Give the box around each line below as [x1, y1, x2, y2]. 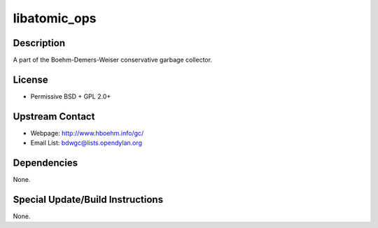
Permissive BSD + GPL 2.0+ [30, 92, 111, 101]
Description [13, 37, 66, 49]
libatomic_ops [13, 10, 97, 26]
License [13, 73, 48, 85]
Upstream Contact [13, 111, 95, 122]
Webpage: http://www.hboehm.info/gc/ [30, 129, 144, 137]
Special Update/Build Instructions [13, 193, 164, 206]
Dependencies [13, 157, 78, 169]
